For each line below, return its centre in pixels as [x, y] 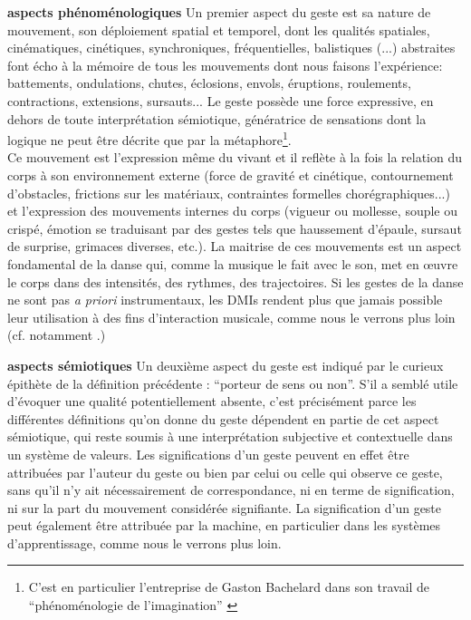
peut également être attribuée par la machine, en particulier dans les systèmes [224, 525]
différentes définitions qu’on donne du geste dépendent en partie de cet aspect [223, 418]
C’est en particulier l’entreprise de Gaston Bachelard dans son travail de [229, 587]
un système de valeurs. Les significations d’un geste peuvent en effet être [208, 454]
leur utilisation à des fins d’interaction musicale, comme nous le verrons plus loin [231, 317]
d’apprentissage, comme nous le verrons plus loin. [144, 542]
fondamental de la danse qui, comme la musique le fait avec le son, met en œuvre [233, 263]
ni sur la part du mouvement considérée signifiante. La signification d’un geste [225, 507]
